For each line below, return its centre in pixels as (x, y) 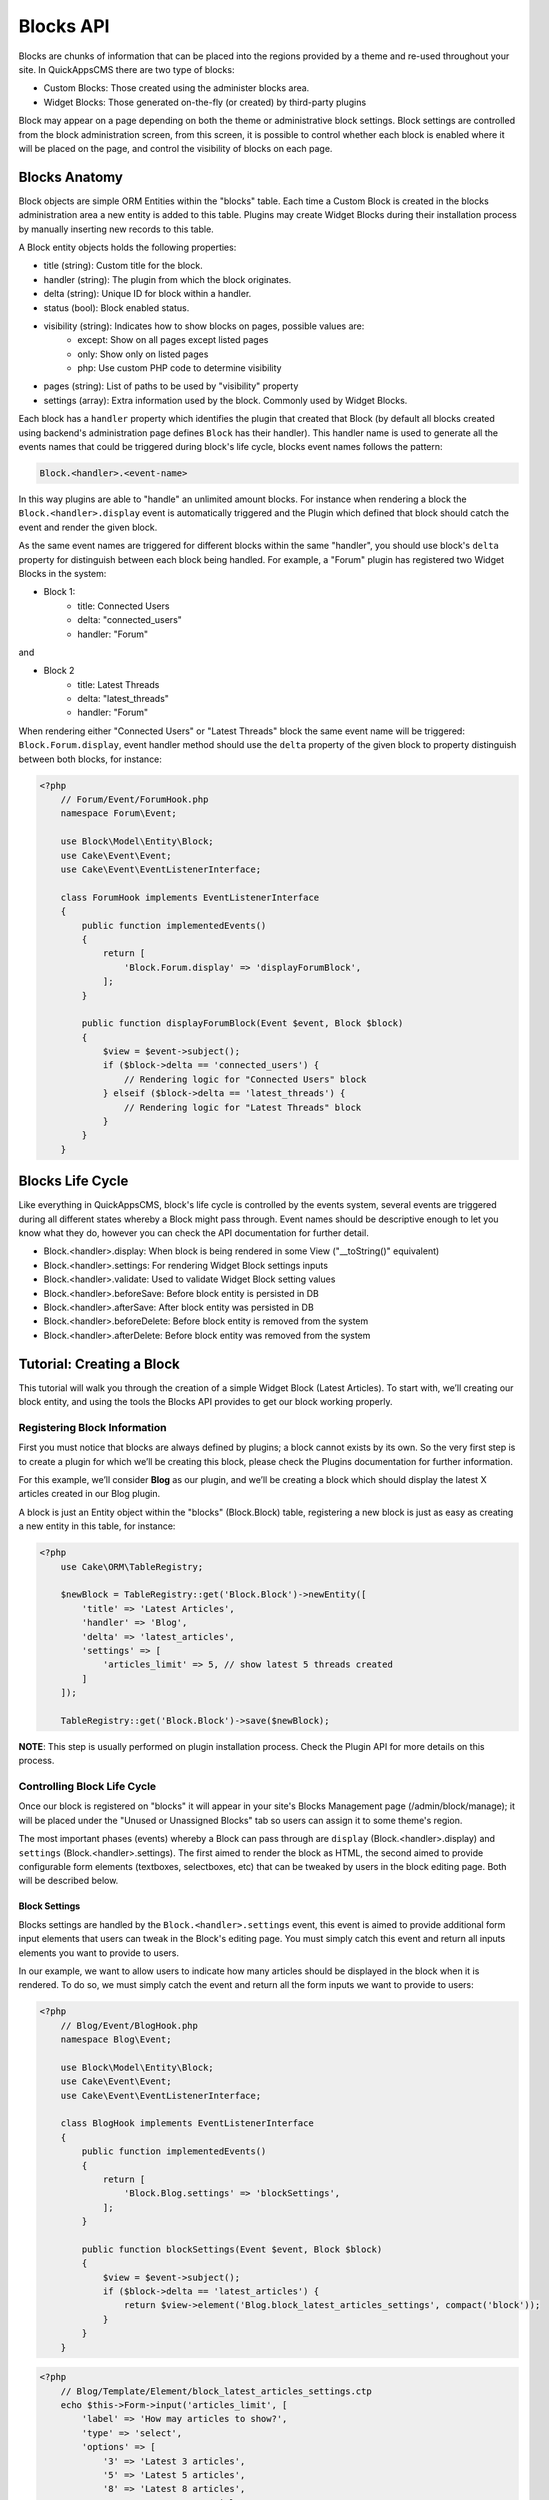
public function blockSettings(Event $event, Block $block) (232, 2249)
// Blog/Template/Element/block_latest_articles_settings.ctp (216, 2391)
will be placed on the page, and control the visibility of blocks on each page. (175, 148)
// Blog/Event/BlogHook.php (129, 2025)
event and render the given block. (88, 527)
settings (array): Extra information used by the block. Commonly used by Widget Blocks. (225, 400)
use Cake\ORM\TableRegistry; (132, 1566)
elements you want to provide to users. (99, 1952)
